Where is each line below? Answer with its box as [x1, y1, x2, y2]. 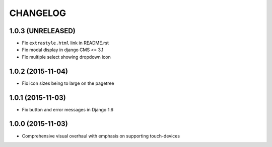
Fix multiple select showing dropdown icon [22, 54, 111, 60]
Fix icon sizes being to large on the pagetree [22, 80, 114, 86]
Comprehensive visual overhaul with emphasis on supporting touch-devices [22, 133, 180, 139]
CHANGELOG [9, 8, 66, 19]
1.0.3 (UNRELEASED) [9, 27, 76, 35]
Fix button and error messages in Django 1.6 [22, 106, 113, 112]
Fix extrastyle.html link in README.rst [22, 40, 109, 46]
